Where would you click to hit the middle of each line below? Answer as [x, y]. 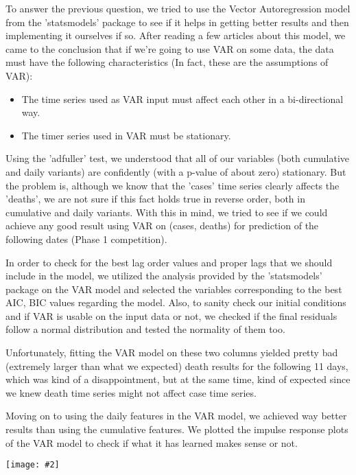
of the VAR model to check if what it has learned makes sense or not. [152, 442]
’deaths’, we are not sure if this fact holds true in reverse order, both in [155, 199]
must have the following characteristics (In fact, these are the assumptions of [167, 62]
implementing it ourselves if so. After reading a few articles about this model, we [176, 35]
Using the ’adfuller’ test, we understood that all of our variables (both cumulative [178, 158]
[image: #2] [33, 465]
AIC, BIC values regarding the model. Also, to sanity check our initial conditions [176, 302]
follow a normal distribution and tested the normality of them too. [145, 329]
